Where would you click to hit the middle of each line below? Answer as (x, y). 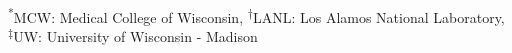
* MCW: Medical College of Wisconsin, (126, 15)
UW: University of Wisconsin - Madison (135, 36)
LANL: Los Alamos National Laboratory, (378, 16)
